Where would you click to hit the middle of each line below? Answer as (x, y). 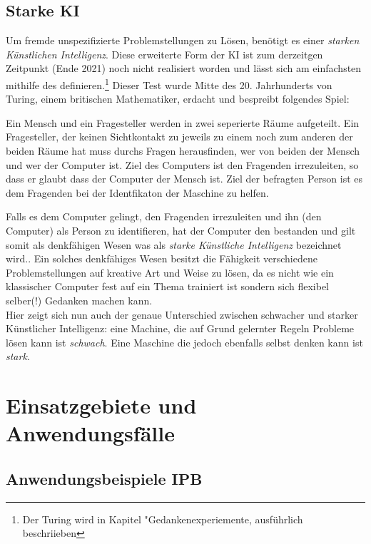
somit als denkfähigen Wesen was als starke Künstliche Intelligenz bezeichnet (174, 244)
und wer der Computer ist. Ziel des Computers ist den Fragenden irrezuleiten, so (182, 164)
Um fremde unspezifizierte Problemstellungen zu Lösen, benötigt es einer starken (183, 40)
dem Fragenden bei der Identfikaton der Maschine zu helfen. (137, 192)
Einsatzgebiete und (101, 405)
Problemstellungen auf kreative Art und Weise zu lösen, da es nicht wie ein (170, 272)
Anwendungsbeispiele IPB (104, 478)
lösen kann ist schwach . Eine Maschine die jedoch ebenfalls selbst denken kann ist (184, 342)
